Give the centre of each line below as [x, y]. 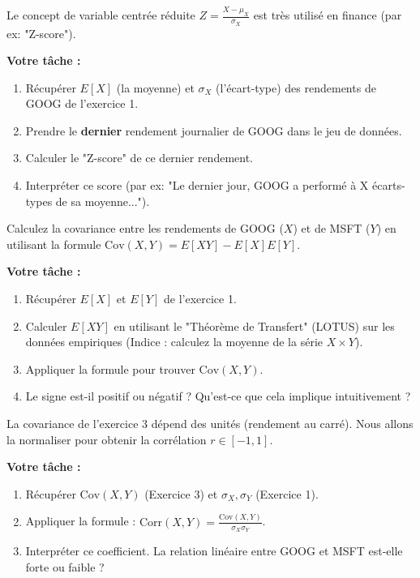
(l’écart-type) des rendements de [296, 87]
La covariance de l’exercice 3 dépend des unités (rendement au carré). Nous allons [210, 423]
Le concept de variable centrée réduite [101, 15]
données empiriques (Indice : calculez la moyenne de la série [174, 342]
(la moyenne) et [155, 87]
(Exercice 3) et [181, 493]
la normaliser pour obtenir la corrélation [107, 439]
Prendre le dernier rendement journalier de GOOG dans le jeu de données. [214, 130]
